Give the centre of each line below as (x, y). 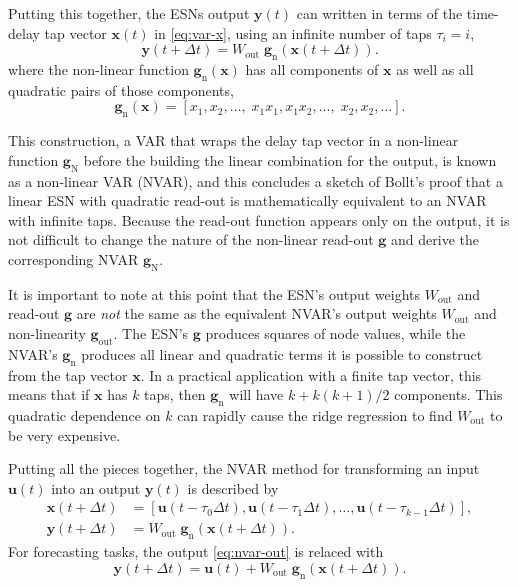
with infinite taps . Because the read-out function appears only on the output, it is (259, 219)
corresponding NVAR (73, 258)
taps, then (175, 394)
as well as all (435, 68)
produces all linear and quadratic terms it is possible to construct (282, 353)
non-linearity (47, 332)
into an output (96, 487)
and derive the (435, 239)
